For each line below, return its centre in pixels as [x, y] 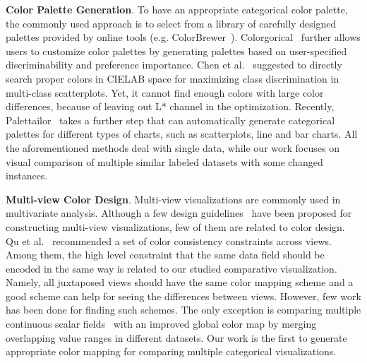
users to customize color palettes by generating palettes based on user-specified [176, 50]
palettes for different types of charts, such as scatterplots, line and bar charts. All [182, 134]
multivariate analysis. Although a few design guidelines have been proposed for [179, 213]
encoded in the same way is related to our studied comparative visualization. [172, 268]
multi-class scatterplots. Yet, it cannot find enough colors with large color [165, 92]
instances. [27, 175]
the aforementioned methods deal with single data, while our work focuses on [173, 147]
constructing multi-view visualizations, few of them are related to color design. [175, 226]
